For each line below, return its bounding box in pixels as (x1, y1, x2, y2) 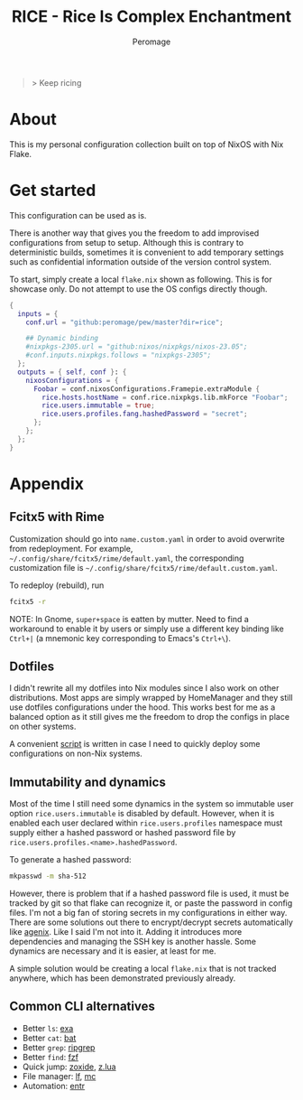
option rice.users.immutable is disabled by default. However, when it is (9, 808, 275, 819)
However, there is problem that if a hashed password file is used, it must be (9, 888, 289, 900)
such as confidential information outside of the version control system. (9, 256, 272, 267)
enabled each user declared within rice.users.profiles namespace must (9, 817, 283, 828)
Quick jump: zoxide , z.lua (22, 1061, 116, 1072)
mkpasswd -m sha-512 (9, 872, 87, 881)
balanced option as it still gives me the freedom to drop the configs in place (9, 712, 290, 722)
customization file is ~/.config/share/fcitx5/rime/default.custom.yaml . (9, 562, 278, 573)
